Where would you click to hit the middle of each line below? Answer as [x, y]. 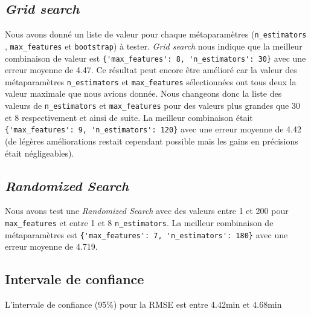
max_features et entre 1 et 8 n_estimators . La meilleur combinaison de [139, 222]
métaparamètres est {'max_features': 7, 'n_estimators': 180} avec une [146, 234]
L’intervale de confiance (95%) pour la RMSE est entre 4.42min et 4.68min [143, 304]
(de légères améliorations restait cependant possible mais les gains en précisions [152, 141]
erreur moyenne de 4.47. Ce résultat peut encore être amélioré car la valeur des [151, 70]
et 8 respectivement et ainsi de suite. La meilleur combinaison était [129, 117]
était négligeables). [40, 153]
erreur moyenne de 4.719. [51, 246]
